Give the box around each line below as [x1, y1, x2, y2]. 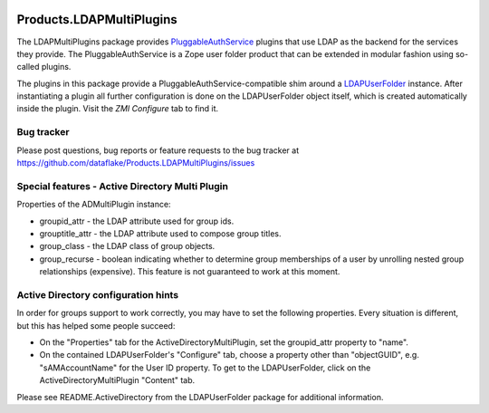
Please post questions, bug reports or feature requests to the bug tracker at [16, 145, 299, 156]
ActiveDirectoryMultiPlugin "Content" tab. [39, 375, 196, 386]
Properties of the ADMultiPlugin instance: [16, 199, 171, 210]
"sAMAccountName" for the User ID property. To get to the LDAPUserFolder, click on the [39, 362, 371, 373]
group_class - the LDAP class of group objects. [39, 241, 216, 252]
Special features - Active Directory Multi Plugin [16, 179, 228, 192]
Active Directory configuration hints [16, 288, 179, 301]
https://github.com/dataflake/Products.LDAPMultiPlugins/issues [16, 158, 255, 168]
